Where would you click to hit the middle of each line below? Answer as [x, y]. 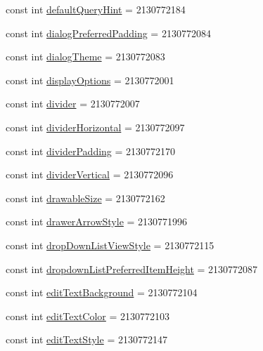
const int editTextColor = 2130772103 [88, 316]
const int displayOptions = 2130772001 [90, 80]
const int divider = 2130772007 [73, 104]
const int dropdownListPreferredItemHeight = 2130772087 [132, 269]
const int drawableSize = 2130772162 [85, 198]
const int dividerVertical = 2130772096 [90, 174]
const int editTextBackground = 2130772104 [102, 292]
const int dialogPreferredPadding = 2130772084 [108, 33]
